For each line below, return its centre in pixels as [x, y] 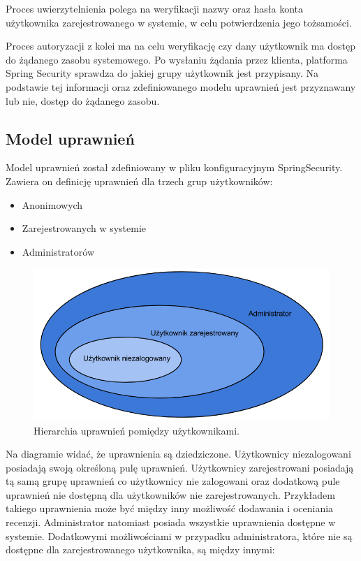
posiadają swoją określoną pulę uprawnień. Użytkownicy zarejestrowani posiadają [180, 467]
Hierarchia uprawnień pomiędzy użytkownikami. [137, 430]
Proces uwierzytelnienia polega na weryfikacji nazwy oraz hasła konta [154, 8]
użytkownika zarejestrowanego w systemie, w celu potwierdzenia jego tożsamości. [179, 22]
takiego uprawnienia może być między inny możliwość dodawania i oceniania [170, 508]
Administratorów [58, 251]
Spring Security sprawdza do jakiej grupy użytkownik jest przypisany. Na [162, 73]
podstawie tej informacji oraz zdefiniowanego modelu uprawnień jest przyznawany [181, 86]
